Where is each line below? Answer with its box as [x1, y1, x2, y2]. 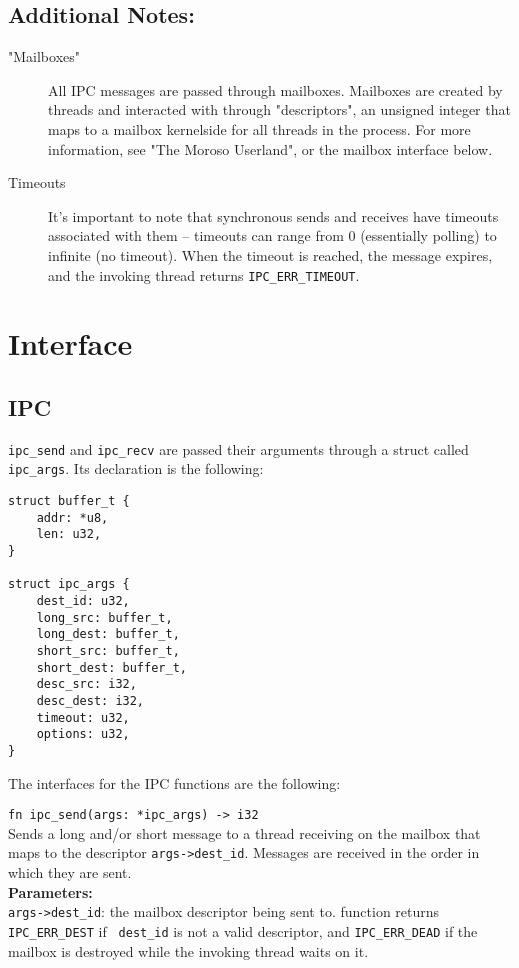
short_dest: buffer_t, [36, 660, 187, 675]
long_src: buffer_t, [36, 610, 173, 625]
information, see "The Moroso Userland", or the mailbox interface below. [48, 138, 493, 159]
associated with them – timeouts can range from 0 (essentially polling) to [48, 225, 497, 246]
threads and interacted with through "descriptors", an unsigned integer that [48, 99, 511, 120]
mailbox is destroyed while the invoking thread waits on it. [8, 940, 369, 961]
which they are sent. [8, 862, 132, 883]
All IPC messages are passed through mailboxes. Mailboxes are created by [48, 79, 503, 100]
